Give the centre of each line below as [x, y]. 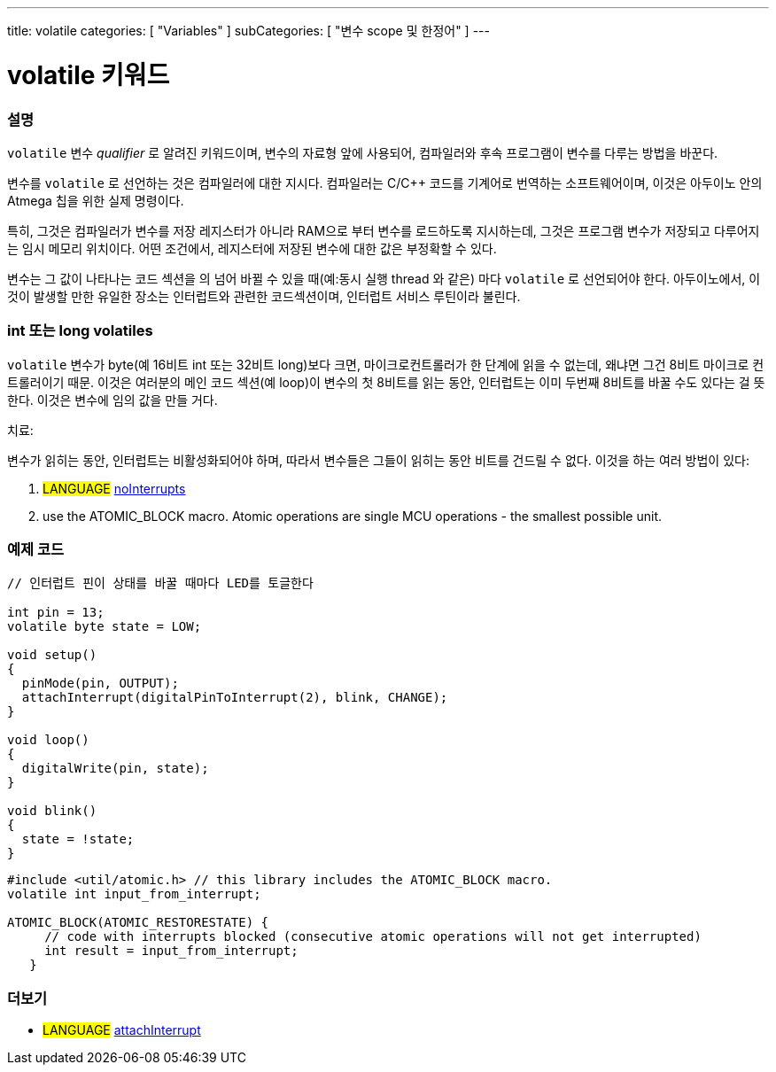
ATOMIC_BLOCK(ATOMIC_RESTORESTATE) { [138, 923]
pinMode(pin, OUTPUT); [100, 684]
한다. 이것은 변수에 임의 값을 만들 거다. [113, 400]
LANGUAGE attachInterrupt [122, 1030]
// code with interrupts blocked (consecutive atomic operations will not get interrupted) [373, 937]
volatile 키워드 [89, 75]
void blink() [52, 811]
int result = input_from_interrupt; [171, 951]
